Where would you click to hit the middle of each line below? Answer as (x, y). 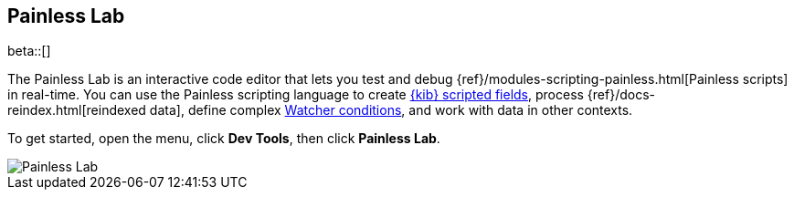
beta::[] (29, 51)
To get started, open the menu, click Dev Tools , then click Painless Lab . (224, 139)
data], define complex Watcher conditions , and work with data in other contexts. (391, 110)
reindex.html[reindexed (77, 110)
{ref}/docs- (621, 95)
